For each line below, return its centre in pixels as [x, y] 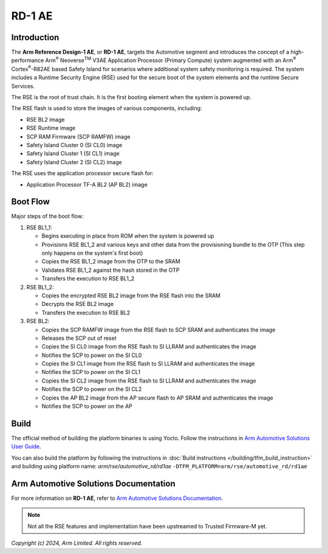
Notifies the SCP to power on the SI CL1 [91, 372]
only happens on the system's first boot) [92, 253]
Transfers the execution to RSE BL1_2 [88, 279]
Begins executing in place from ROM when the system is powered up [128, 236]
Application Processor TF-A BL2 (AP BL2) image [87, 184]
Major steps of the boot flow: [47, 216]
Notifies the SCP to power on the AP [87, 406]
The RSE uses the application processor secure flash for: [83, 173]
